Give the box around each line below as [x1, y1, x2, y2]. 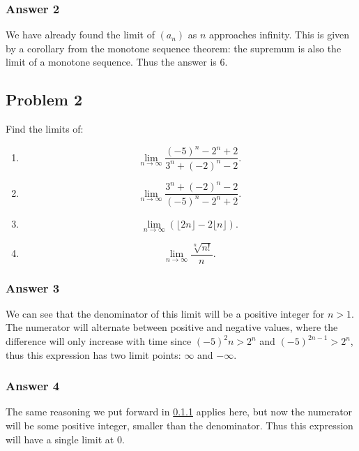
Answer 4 [6, 377, 60, 394]
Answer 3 [6, 279, 60, 296]
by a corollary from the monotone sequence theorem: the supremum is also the [6, 40, 342, 55]
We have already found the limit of [6, 27, 155, 42]
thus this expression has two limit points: [6, 347, 181, 362]
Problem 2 [6, 89, 82, 110]
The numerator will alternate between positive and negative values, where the [6, 320, 338, 334]
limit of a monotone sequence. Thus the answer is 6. [6, 54, 228, 69]
